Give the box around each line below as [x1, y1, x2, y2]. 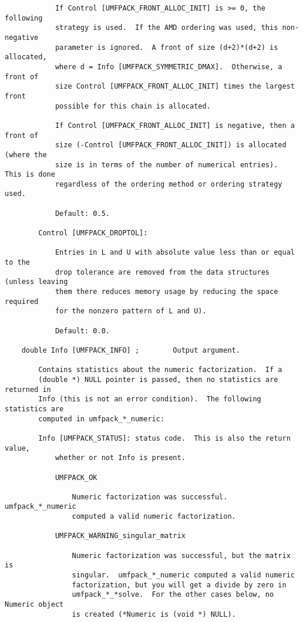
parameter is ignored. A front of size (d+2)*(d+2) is [55, 43, 278, 52]
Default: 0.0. [55, 326, 110, 335]
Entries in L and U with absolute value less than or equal [55, 248, 295, 257]
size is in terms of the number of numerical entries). [55, 160, 278, 169]
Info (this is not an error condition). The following [38, 395, 261, 404]
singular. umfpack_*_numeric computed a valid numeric [72, 571, 295, 580]
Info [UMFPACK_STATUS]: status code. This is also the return [38, 434, 291, 442]
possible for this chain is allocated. [55, 102, 211, 110]
